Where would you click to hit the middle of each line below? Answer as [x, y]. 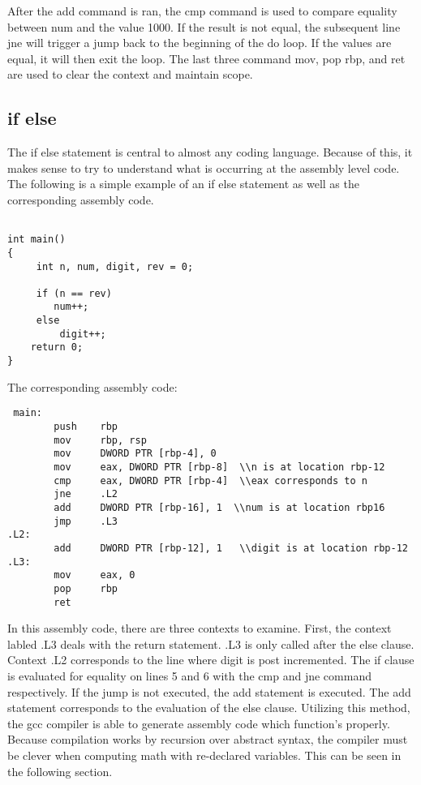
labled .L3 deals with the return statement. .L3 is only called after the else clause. [211, 643]
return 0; [57, 347]
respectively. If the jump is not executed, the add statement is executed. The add [209, 691]
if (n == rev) [74, 293]
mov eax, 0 [95, 575]
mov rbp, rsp [100, 440]
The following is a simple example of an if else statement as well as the [183, 184]
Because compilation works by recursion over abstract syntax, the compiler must [208, 739]
